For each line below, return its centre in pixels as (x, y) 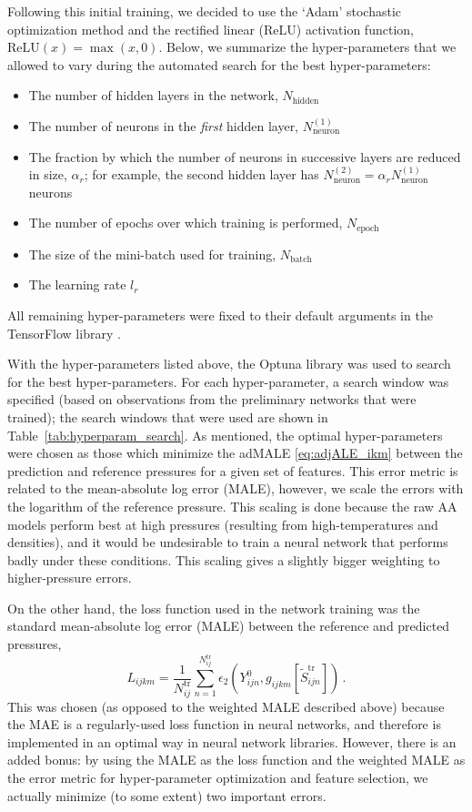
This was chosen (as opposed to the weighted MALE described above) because (226, 706)
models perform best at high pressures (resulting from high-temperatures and (223, 524)
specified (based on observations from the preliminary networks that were (212, 399)
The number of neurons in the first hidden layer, (164, 125)
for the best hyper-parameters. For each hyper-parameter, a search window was (228, 381)
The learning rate (77, 284)
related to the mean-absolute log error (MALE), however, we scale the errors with (236, 488)
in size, (48, 174)
